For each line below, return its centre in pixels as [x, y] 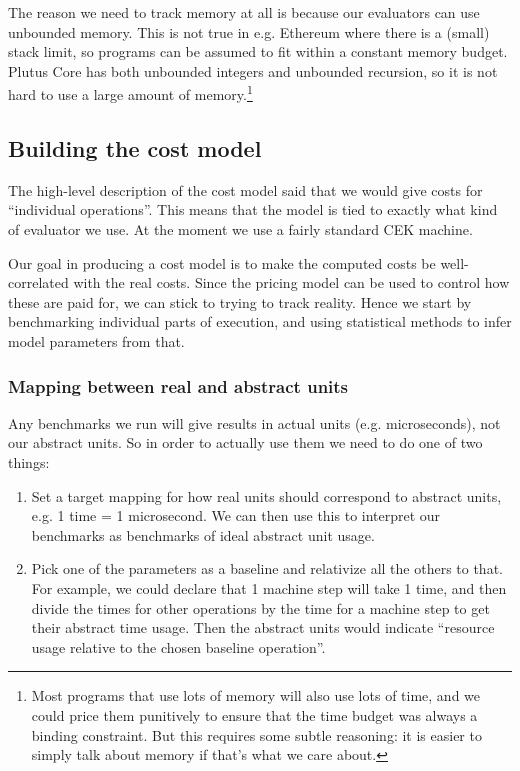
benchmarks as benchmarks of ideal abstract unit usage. [203, 534]
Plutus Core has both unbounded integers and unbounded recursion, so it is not [253, 70]
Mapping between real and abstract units [178, 385]
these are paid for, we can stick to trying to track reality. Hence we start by [240, 301]
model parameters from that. [96, 340]
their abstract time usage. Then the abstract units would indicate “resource [263, 627]
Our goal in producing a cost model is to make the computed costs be [222, 262]
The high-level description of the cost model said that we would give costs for [245, 189]
